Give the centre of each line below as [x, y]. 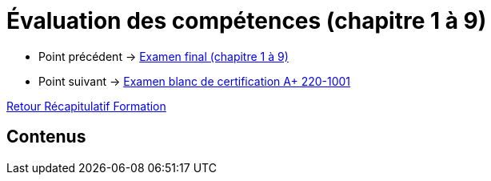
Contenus [46, 137]
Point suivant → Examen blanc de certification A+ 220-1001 [195, 81]
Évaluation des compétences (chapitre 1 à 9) [247, 21]
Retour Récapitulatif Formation [86, 106]
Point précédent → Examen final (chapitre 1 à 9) [164, 56]
